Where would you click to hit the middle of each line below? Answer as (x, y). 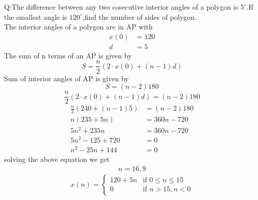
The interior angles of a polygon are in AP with (78, 27)
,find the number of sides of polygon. (139, 16)
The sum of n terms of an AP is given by (68, 55)
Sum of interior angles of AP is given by (67, 78)
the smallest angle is (36, 16)
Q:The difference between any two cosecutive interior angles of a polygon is (121, 7)
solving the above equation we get (57, 159)
